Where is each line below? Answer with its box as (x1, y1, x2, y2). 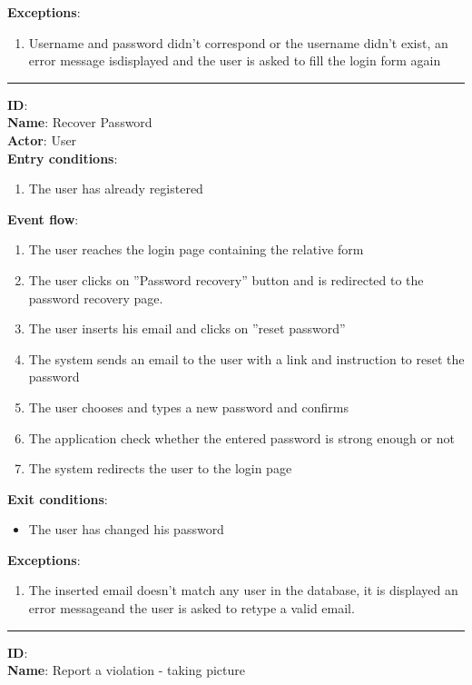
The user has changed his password (28, 520, 224, 539)
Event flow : (7, 209, 79, 228)
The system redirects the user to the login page (28, 459, 292, 478)
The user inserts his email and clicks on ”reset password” (28, 319, 346, 338)
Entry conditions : (7, 148, 118, 167)
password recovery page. (28, 288, 163, 307)
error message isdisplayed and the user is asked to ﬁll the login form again (28, 51, 441, 70)
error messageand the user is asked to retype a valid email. (28, 599, 355, 618)
